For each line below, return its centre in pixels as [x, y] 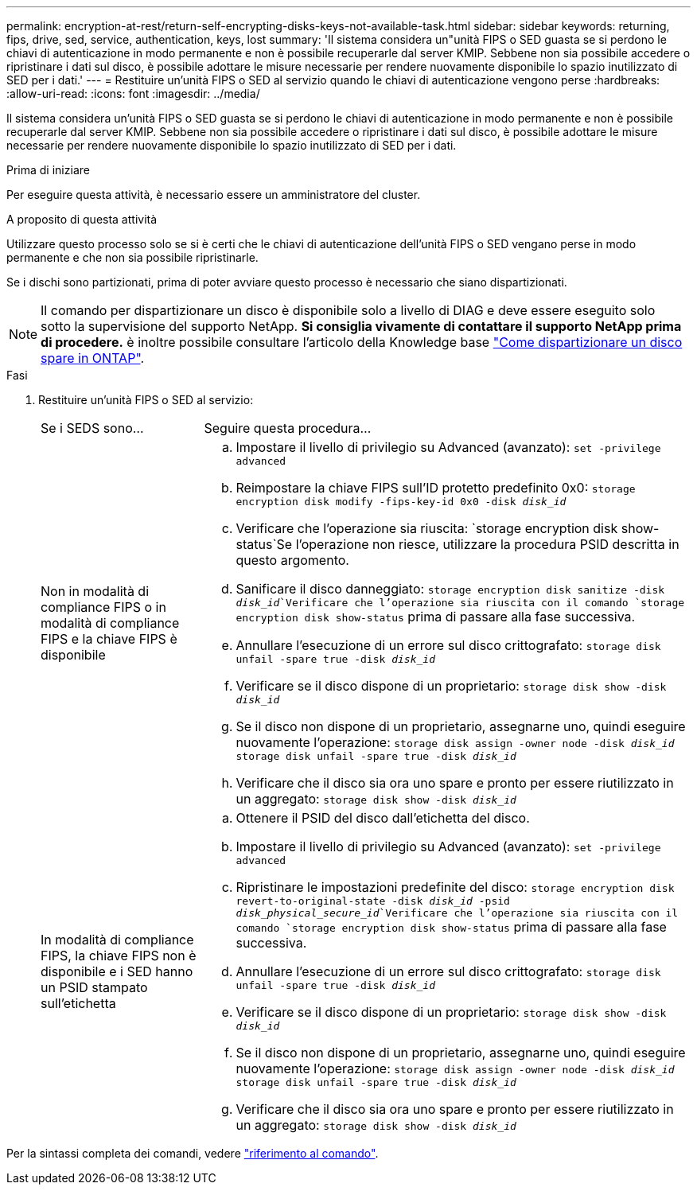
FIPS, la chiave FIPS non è [119, 956]
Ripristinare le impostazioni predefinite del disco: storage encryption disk [455, 887]
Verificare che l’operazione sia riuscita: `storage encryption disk [427, 528]
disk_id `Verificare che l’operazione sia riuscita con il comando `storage [460, 603]
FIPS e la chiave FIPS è [109, 639]
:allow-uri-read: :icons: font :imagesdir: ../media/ [133, 93]
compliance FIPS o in [103, 607]
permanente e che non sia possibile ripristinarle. [132, 257]
